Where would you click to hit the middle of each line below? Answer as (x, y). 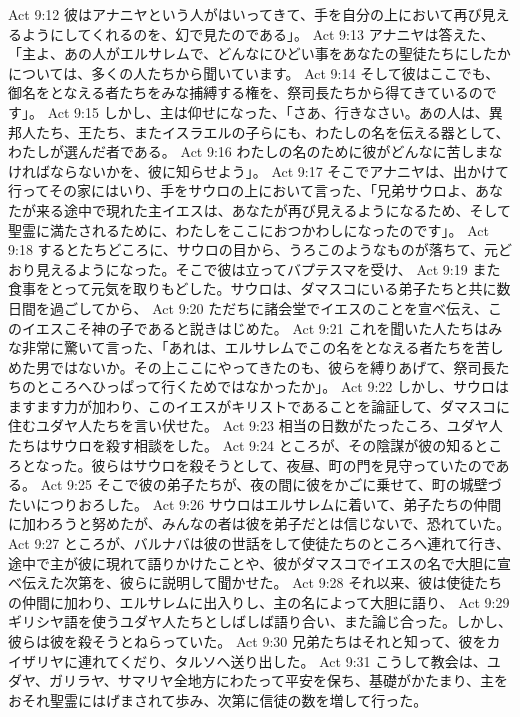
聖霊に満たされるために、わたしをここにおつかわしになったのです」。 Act (249, 229)
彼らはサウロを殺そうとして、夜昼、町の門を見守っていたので (293, 464)
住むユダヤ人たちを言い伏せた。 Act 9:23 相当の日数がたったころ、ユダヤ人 (255, 425)
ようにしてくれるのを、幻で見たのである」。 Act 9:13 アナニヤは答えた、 (258, 33)
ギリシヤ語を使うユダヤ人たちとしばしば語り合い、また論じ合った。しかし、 (260, 621)
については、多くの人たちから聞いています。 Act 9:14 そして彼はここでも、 (254, 72)
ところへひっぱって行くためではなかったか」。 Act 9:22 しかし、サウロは (272, 386)
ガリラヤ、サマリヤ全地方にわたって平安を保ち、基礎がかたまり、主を (278, 680)
